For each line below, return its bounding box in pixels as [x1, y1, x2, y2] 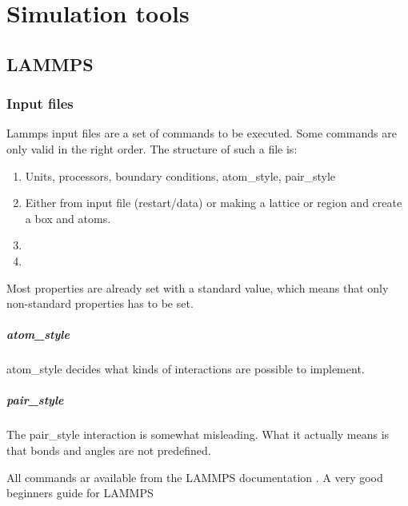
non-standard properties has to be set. [6, 295, 194, 312]
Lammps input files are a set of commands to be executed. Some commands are [6, 125, 397, 141]
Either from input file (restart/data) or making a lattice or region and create [25, 194, 402, 211]
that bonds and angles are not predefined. [6, 442, 211, 459]
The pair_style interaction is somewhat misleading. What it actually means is [6, 426, 390, 443]
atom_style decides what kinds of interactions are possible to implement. [6, 361, 365, 377]
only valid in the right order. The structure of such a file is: [6, 140, 298, 157]
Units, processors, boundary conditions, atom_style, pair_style [25, 167, 336, 184]
